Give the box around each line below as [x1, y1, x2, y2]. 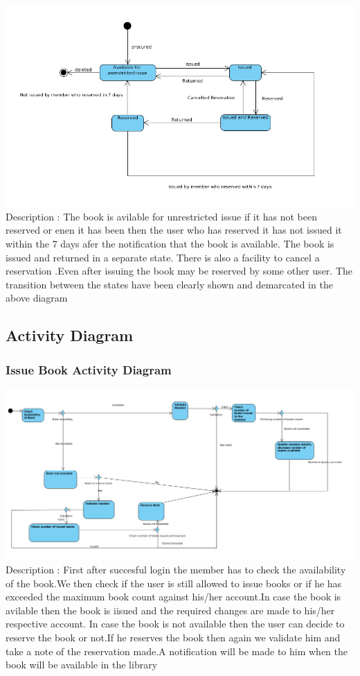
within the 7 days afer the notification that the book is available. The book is [6, 236, 334, 250]
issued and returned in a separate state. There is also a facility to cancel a [6, 250, 320, 264]
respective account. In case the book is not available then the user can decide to [6, 616, 345, 631]
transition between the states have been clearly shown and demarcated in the [6, 277, 333, 291]
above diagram [6, 291, 68, 305]
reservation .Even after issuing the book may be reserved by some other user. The [6, 263, 353, 278]
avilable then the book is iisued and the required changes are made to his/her [6, 603, 335, 617]
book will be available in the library [6, 657, 158, 672]
